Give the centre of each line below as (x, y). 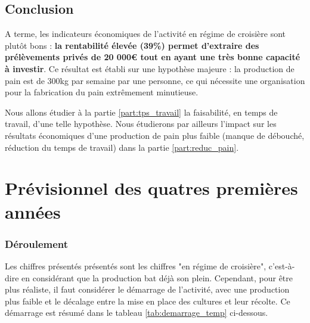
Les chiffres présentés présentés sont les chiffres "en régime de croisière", (136, 265)
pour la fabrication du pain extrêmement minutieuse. (102, 92)
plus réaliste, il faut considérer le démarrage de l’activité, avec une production (147, 289)
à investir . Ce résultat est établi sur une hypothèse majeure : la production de (150, 68)
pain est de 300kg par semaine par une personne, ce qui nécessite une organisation (155, 80)
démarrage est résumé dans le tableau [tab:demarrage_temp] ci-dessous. (137, 313)
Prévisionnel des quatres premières (151, 188)
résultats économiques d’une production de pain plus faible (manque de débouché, (155, 135)
